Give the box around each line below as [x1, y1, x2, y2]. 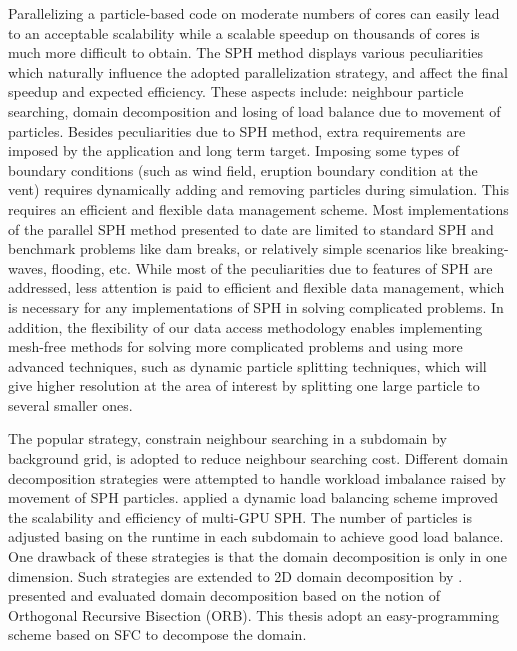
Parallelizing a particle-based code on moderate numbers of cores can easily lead [8, 3, 500, 23]
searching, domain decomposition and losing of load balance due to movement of [8, 100, 501, 121]
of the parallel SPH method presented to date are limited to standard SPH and [8, 218, 494, 239]
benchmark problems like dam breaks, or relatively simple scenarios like [8, 238, 447, 259]
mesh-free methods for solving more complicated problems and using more [8, 336, 463, 357]
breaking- [451, 238, 509, 259]
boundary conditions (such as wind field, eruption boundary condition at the [8, 159, 478, 180]
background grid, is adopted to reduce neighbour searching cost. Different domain [8, 448, 509, 469]
